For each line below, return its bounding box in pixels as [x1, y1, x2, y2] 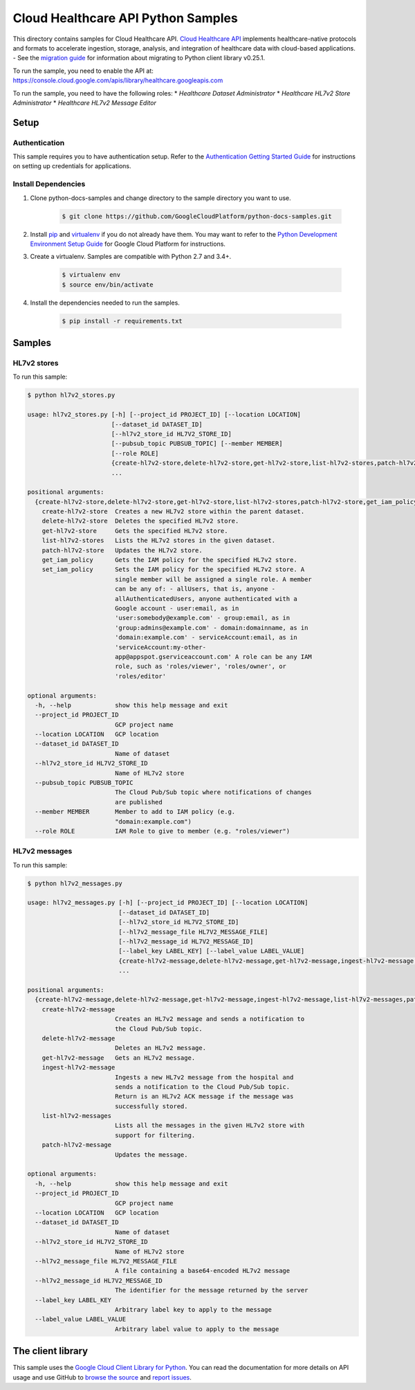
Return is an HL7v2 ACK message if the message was [114, 1092, 294, 1101]
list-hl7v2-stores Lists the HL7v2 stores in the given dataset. [41, 536, 276, 545]
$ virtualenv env [62, 271, 121, 279]
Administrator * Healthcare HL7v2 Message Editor [12, 98, 157, 107]
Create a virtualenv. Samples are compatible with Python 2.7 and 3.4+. [30, 253, 232, 261]
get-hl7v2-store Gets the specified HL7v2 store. [41, 527, 228, 534]
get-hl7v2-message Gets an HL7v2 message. [41, 1054, 196, 1062]
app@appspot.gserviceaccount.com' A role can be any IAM [114, 653, 313, 660]
